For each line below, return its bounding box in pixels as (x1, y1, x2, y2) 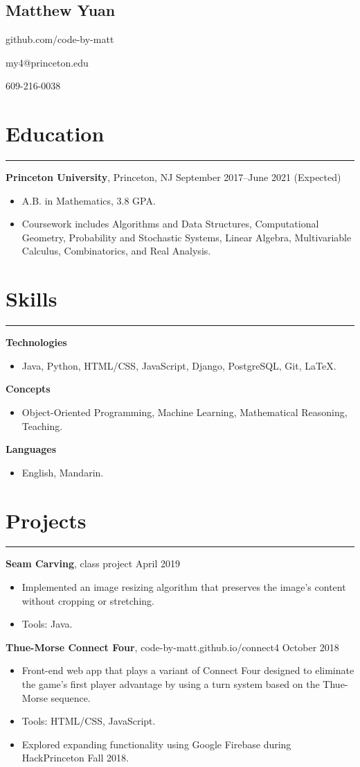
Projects (6, 506, 87, 534)
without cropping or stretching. (21, 593, 154, 607)
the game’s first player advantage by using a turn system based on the (21, 677, 320, 691)
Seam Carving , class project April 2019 (6, 556, 181, 571)
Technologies (6, 335, 67, 350)
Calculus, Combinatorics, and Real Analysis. (21, 243, 211, 258)
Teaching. (21, 418, 63, 433)
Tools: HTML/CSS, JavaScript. (21, 714, 156, 728)
